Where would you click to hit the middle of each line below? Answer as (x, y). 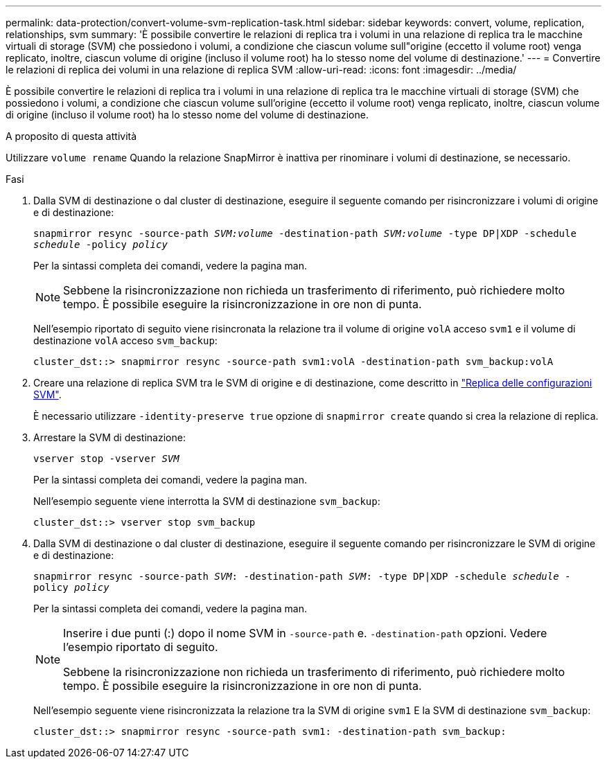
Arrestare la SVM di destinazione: (109, 437)
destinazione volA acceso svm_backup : (125, 340)
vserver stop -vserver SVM (106, 459)
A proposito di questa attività (71, 136)
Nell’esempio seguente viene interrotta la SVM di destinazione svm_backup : (207, 501)
